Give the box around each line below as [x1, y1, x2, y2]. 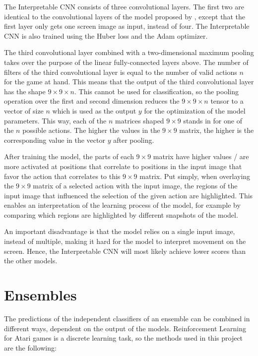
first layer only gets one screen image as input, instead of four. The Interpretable [4, 21, 250, 31]
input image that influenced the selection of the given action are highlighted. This [4, 190, 253, 200]
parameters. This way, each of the [4, 115, 107, 125]
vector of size [4, 105, 44, 116]
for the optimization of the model [144, 105, 246, 116]
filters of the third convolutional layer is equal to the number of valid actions [4, 66, 237, 77]
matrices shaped [115, 115, 164, 125]
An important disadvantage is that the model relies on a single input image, [4, 226, 235, 237]
